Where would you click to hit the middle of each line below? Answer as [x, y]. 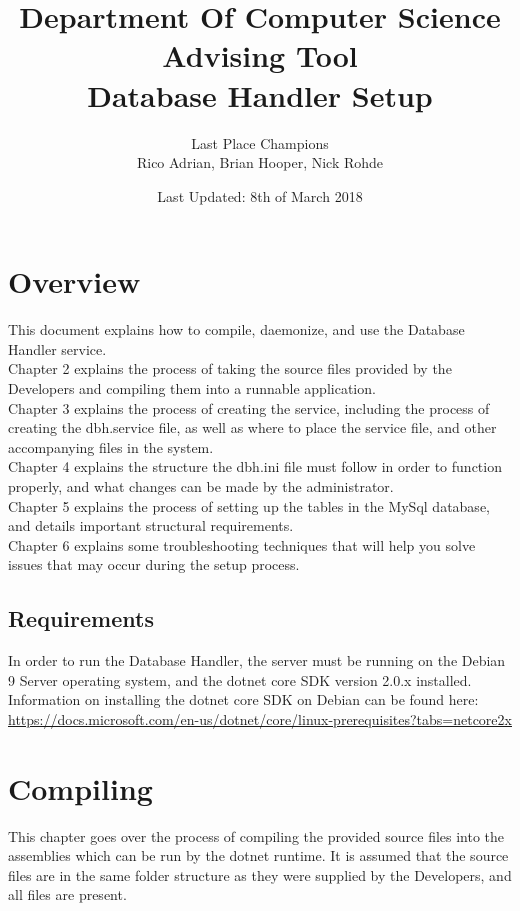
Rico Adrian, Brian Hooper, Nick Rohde [260, 162]
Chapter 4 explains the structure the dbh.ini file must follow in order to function [255, 466]
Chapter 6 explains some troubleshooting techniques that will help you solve [242, 544]
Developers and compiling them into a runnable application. [192, 388]
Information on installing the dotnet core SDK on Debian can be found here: [243, 699]
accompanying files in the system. [111, 446]
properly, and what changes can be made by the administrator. [201, 485]
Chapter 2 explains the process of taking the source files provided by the [230, 368]
